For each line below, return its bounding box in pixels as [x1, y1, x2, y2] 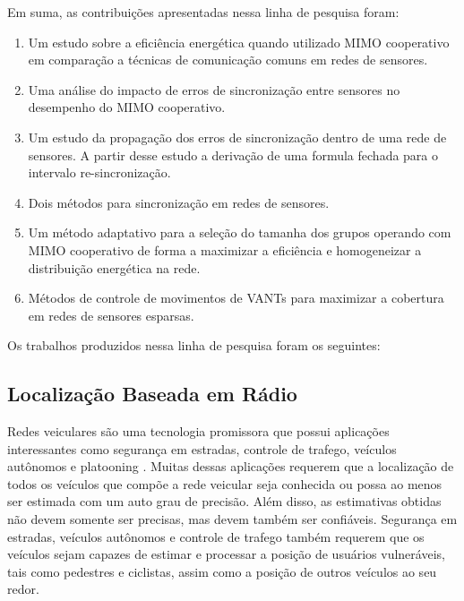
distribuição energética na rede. [28, 258, 201, 277]
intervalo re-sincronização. [28, 163, 171, 182]
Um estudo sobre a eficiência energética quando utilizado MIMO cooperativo [28, 32, 450, 51]
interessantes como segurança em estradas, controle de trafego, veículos [7, 439, 397, 458]
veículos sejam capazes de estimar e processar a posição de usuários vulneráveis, [7, 545, 445, 563]
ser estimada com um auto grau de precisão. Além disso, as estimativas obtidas [7, 492, 442, 511]
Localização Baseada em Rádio [7, 380, 297, 408]
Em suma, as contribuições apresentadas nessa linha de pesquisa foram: [7, 3, 400, 21]
